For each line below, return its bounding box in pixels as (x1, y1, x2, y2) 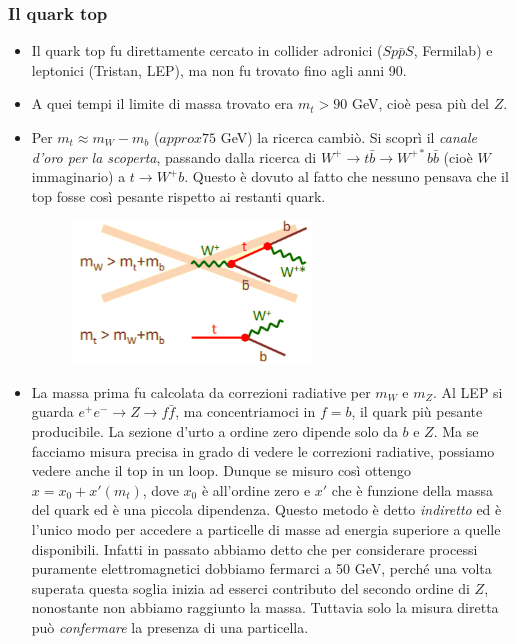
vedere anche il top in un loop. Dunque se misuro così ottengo (31, 460, 412, 481)
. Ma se (433, 421, 479, 442)
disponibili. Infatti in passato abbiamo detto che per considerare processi (31, 538, 478, 559)
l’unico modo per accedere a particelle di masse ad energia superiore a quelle (31, 519, 501, 540)
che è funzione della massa (331, 479, 493, 500)
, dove (142, 479, 179, 500)
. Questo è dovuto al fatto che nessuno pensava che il (184, 166, 509, 187)
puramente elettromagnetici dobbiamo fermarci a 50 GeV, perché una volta (31, 558, 492, 579)
